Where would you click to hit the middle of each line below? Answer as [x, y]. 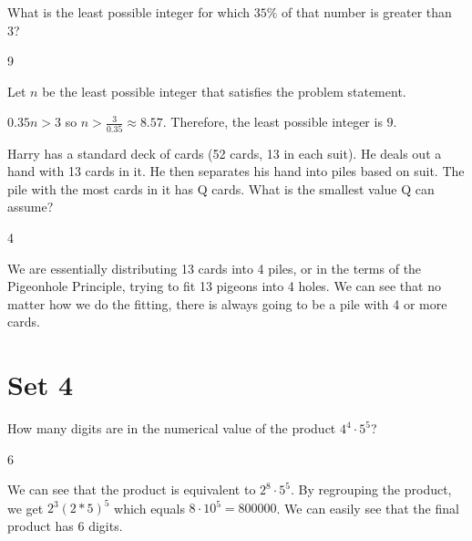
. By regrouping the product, [371, 489]
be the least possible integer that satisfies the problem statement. [224, 91]
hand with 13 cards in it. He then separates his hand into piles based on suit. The [236, 171]
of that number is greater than [366, 12]
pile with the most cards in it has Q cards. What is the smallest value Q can [221, 188]
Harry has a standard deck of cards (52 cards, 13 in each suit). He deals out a [225, 153]
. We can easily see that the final [368, 508]
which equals [149, 508]
